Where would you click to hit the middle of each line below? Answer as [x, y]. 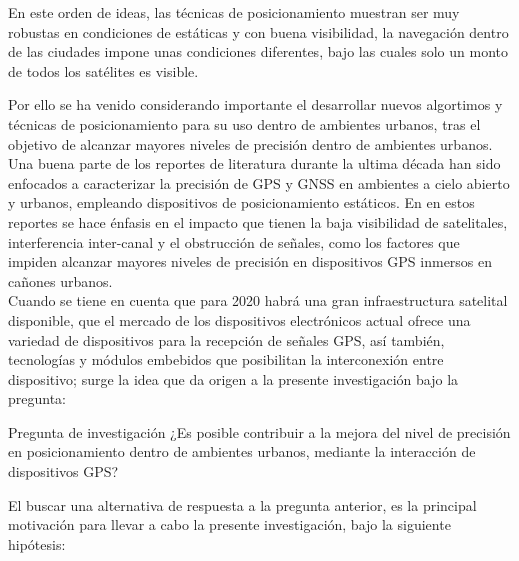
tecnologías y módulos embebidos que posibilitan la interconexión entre [226, 359]
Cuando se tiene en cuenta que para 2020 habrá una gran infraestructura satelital [258, 300]
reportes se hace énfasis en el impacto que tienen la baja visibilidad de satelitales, [258, 221]
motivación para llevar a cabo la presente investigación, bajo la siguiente [229, 524]
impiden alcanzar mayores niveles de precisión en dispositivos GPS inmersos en [250, 261]
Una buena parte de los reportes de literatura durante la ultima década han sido [254, 163]
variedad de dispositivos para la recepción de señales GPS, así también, [226, 339]
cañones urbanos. [60, 280]
